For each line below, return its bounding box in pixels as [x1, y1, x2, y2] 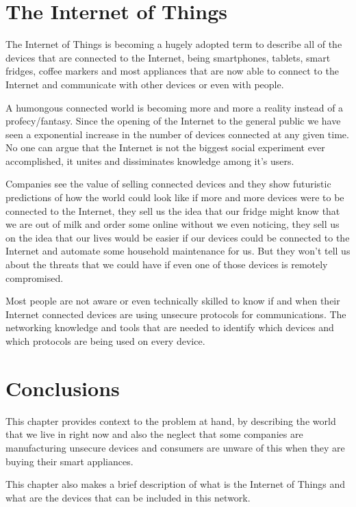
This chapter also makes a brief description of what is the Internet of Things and [5, 477, 346, 491]
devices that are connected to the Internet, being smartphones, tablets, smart [5, 50, 331, 64]
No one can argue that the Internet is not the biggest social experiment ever [5, 140, 325, 155]
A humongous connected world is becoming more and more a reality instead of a [5, 100, 344, 114]
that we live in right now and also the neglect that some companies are [5, 427, 303, 441]
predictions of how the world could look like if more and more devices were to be [5, 190, 344, 205]
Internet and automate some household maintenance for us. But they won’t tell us [5, 244, 351, 258]
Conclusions [5, 374, 120, 402]
